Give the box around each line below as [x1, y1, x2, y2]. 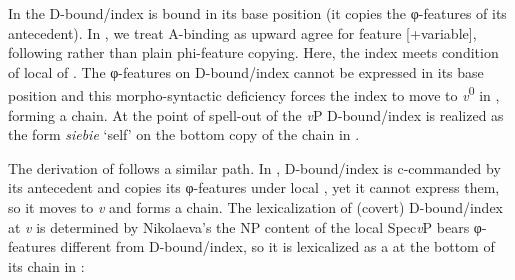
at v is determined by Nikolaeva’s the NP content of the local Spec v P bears [8, 216, 470, 237]
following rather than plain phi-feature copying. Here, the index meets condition [8, 42, 499, 63]
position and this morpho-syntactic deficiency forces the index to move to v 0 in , [8, 82, 500, 106]
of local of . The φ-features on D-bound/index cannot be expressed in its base [8, 61, 484, 82]
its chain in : [8, 255, 85, 276]
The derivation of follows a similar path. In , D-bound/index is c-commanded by [8, 157, 501, 178]
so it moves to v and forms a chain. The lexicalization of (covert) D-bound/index [8, 197, 503, 217]
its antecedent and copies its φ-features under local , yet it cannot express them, [8, 177, 500, 198]
